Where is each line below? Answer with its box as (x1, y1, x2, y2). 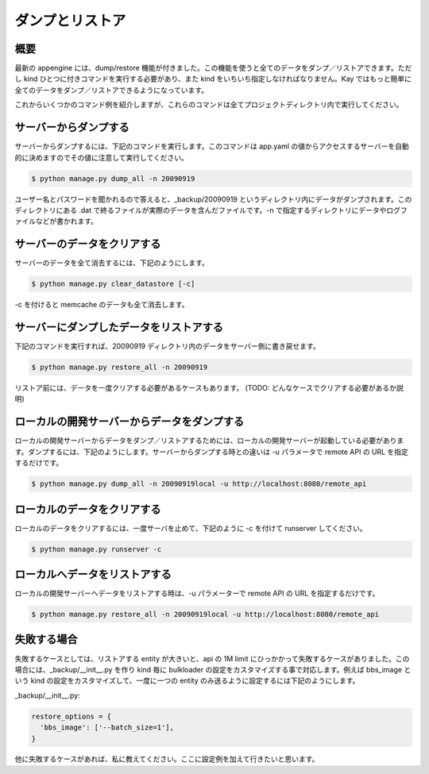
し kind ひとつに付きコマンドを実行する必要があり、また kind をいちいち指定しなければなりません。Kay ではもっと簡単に (14, 74, 412, 83)
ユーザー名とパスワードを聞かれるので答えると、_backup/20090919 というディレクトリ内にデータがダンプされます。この (14, 194, 412, 204)
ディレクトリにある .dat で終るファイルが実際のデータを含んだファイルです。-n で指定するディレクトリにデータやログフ (14, 205, 408, 214)
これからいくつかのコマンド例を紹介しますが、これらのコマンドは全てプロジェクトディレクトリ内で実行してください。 (14, 100, 404, 110)
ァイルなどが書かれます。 (14, 217, 99, 226)
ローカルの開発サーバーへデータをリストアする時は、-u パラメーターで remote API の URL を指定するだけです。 (14, 588, 380, 599)
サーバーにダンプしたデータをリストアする (14, 320, 224, 333)
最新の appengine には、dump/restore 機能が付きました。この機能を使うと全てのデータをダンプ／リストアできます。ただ (14, 64, 412, 73)
